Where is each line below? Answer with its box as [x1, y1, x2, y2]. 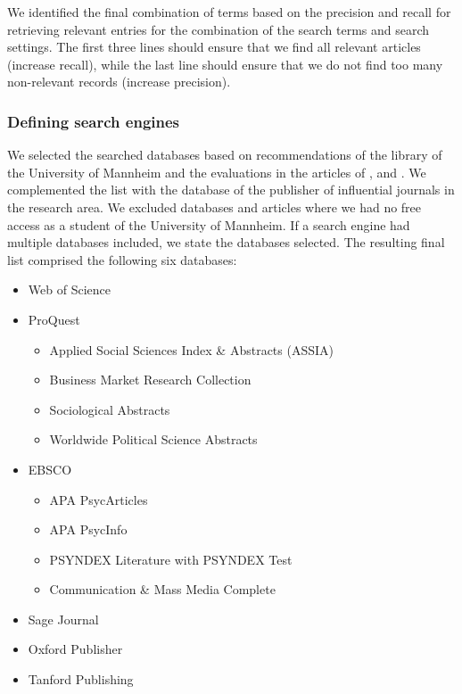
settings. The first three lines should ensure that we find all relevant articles [7, 37, 421, 56]
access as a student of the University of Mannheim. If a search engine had [7, 215, 410, 234]
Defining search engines [7, 110, 180, 132]
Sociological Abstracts [49, 400, 170, 418]
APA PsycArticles [49, 490, 148, 508]
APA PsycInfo [49, 520, 128, 539]
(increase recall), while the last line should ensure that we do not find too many [7, 54, 443, 73]
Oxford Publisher [28, 640, 123, 658]
